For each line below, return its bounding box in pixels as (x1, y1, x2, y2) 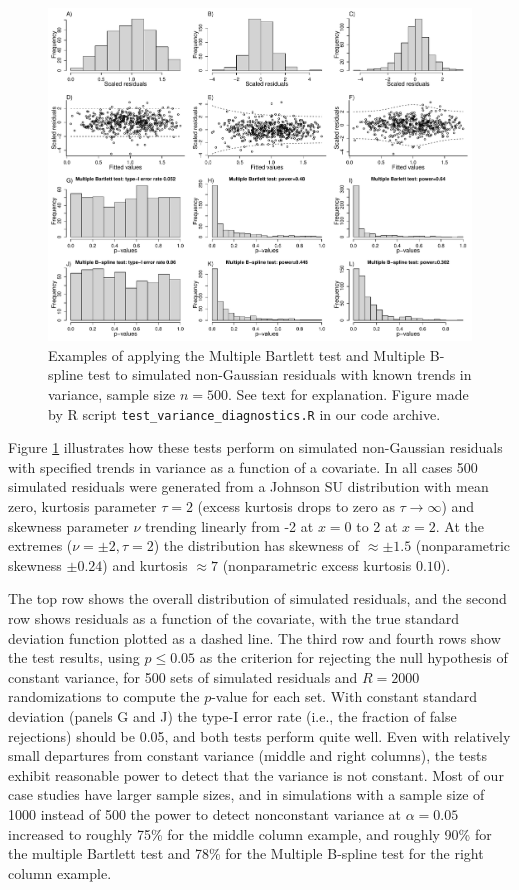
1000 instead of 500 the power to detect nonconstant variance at (8, 803, 401, 824)
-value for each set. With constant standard (211, 686, 478, 707)
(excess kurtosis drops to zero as (197, 496, 395, 517)
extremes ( (8, 535, 73, 556)
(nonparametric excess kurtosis (222, 554, 412, 575)
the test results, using (8, 647, 140, 668)
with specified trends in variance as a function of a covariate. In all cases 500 (8, 456, 478, 477)
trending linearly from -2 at (145, 515, 314, 536)
